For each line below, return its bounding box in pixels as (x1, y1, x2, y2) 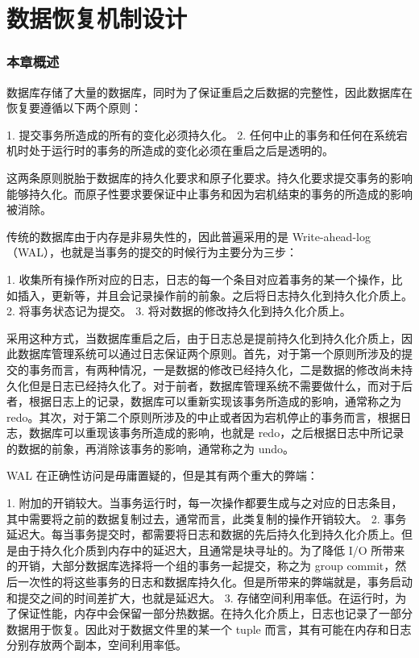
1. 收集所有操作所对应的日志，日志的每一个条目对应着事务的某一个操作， (6, 270, 392, 287)
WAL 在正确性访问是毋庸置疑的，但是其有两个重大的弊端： (6, 467, 318, 484)
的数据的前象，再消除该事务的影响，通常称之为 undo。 (6, 439, 295, 456)
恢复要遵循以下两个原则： (6, 99, 142, 116)
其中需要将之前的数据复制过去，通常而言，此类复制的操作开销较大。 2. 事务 (6, 510, 407, 527)
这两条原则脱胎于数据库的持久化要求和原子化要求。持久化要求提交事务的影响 (6, 169, 413, 185)
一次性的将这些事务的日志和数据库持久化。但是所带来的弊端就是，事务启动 (17, 573, 413, 590)
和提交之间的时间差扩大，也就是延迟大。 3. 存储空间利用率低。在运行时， (6, 589, 396, 606)
